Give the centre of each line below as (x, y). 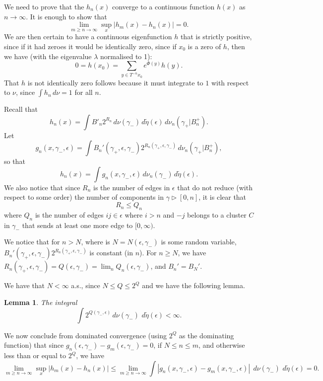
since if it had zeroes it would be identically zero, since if (90, 46)
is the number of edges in (132, 187)
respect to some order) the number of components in (84, 197)
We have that (25, 285)
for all (84, 92)
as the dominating (206, 335)
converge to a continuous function (163, 6)
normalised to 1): (126, 56)
